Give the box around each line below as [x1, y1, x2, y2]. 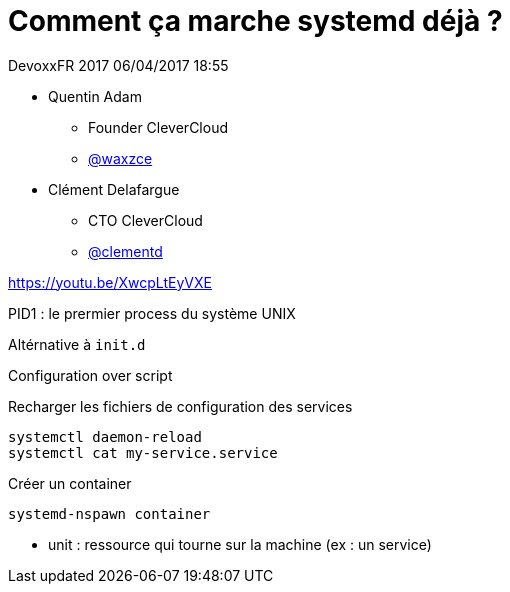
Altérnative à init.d [8, 335, 146, 353]
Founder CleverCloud [88, 118, 228, 136]
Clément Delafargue [48, 180, 180, 198]
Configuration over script [8, 366, 173, 384]
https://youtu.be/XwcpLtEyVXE [8, 273, 212, 291]
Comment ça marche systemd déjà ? [8, 4, 503, 38]
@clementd [88, 242, 163, 260]
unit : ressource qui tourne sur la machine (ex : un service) [48, 535, 432, 553]
